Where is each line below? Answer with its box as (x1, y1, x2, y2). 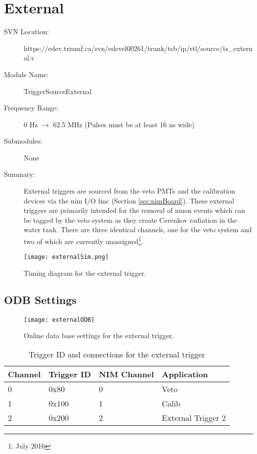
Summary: (4, 169, 35, 179)
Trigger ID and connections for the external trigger (29, 348, 205, 360)
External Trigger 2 (162, 411, 226, 423)
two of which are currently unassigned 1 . (24, 235, 143, 246)
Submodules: (4, 136, 43, 146)
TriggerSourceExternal (24, 86, 92, 96)
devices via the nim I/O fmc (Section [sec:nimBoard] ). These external (24, 195, 234, 205)
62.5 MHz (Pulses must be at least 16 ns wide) (53, 119, 195, 129)
